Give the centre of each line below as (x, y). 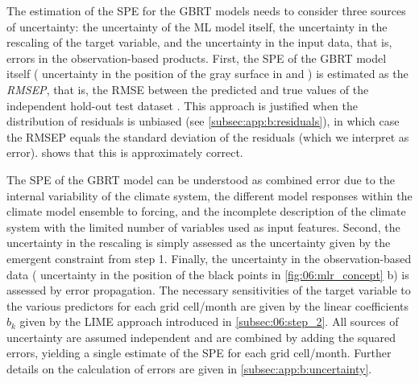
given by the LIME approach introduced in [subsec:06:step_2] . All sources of (209, 321)
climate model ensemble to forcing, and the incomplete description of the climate (206, 211)
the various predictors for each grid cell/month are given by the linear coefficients (208, 305)
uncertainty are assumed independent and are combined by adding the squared (201, 337)
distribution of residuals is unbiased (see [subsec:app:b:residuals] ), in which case (203, 121)
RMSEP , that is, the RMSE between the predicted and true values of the (188, 89)
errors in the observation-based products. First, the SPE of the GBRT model (197, 58)
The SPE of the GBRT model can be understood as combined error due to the (201, 179)
